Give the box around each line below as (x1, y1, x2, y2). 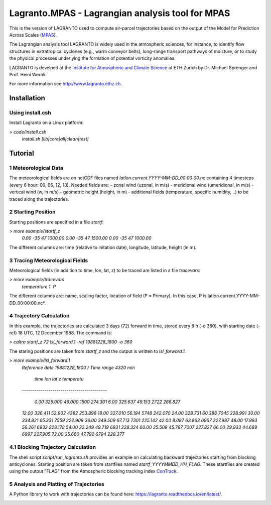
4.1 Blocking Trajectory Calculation (9, 444, 96, 451)
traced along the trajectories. (9, 196, 70, 202)
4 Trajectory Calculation (9, 312, 70, 319)
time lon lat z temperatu (34, 376, 84, 382)
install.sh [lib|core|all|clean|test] (22, 136, 89, 142)
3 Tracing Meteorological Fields (9, 257, 88, 264)
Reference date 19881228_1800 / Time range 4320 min (22, 364, 135, 370)
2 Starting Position (9, 208, 56, 215)
